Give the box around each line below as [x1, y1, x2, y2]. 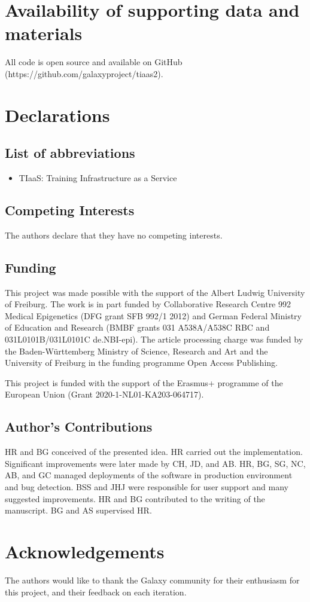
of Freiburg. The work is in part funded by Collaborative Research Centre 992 [5, 298, 291, 310]
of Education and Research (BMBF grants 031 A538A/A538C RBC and [5, 321, 270, 334]
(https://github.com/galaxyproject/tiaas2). [5, 67, 163, 80]
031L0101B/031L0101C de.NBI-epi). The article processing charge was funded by [5, 333, 303, 346]
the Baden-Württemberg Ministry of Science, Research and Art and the [5, 344, 268, 357]
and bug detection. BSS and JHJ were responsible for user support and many [5, 481, 289, 493]
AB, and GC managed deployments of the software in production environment [5, 469, 293, 481]
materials [5, 21, 83, 45]
